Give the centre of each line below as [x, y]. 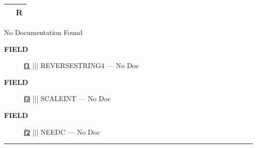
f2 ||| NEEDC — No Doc [62, 131]
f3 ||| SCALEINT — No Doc [67, 98]
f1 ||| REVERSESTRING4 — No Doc [81, 65]
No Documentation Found [43, 32]
